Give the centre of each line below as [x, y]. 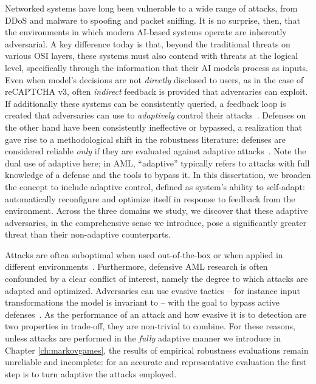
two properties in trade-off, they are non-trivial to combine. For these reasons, [150, 326]
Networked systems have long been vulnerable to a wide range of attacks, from [151, 8]
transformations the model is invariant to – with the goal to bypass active [142, 302]
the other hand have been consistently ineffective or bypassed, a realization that [154, 127]
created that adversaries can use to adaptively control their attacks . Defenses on [156, 115]
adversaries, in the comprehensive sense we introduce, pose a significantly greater [156, 222]
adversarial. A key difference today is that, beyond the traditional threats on [148, 43]
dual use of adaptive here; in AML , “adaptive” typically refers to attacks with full [157, 163]
